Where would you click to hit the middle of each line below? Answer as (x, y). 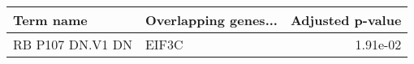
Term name (50, 20)
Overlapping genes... (211, 20)
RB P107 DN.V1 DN (73, 44)
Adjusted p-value (346, 20)
